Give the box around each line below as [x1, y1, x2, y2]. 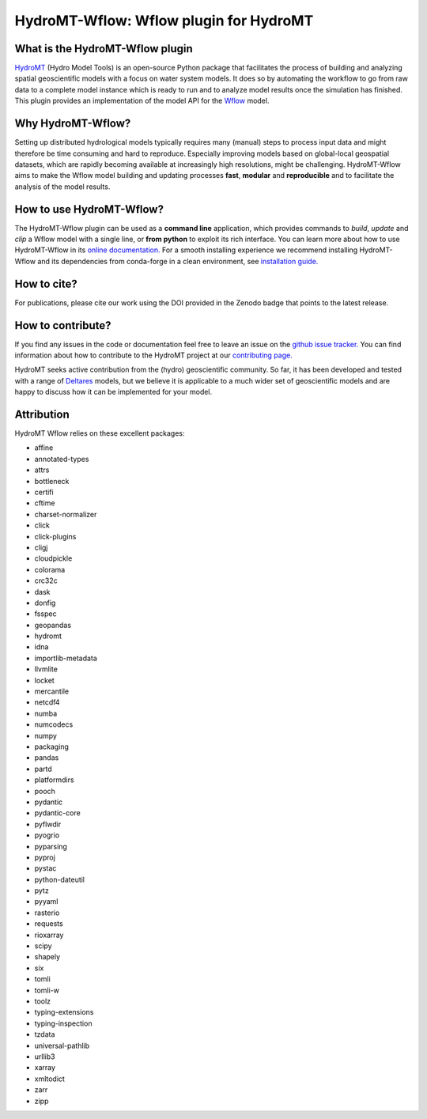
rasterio [34, 908, 60, 917]
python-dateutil [34, 875, 85, 884]
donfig [34, 598, 56, 607]
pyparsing [34, 841, 67, 851]
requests [34, 919, 63, 928]
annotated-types [34, 454, 89, 463]
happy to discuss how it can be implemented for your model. [14, 387, 213, 397]
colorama [34, 565, 66, 574]
